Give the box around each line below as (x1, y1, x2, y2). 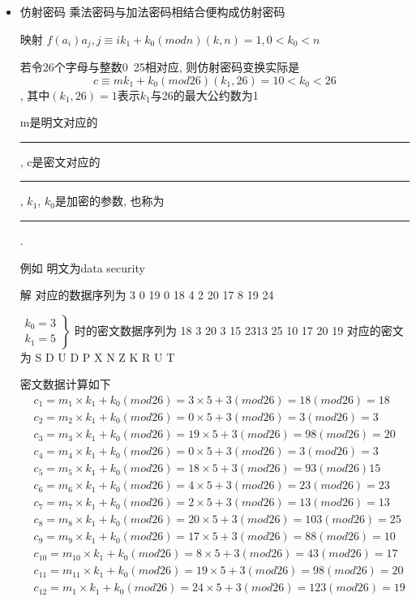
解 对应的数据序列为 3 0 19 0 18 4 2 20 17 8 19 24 (19, 286, 274, 303)
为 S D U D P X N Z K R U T (19, 348, 175, 365)
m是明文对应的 (19, 114, 98, 131)
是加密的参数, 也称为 (54, 192, 165, 209)
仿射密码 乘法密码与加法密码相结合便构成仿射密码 (19, 3, 285, 19)
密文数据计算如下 (19, 376, 111, 393)
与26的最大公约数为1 (150, 86, 259, 103)
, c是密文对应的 (19, 152, 101, 170)
